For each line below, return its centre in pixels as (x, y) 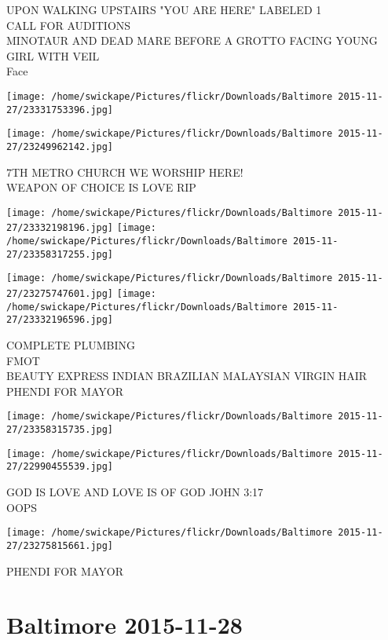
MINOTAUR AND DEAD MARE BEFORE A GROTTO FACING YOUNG (192, 40)
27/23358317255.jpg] (60, 254)
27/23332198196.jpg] (60, 228)
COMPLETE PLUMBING (71, 345)
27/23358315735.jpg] (60, 430)
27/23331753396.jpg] (60, 110)
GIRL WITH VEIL (53, 55)
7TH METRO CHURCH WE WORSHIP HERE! (125, 172)
